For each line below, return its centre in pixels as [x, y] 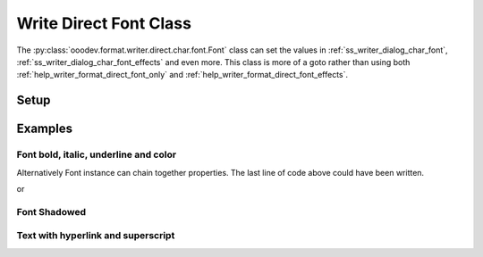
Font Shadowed [51, 211]
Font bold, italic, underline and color [97, 154]
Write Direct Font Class [104, 23]
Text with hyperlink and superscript [96, 236]
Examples [45, 129]
